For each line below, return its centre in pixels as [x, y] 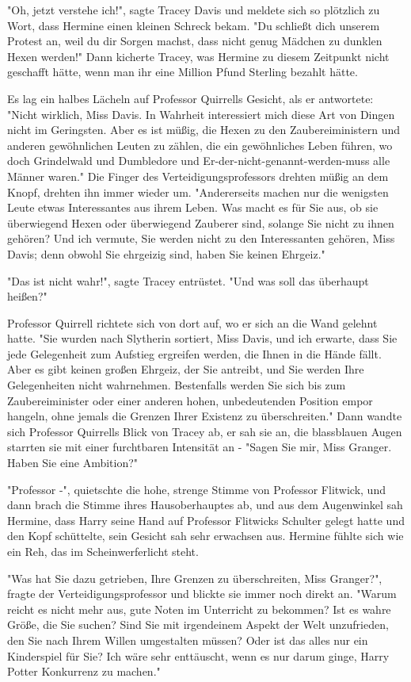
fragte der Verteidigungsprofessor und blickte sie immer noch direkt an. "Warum [202, 594]
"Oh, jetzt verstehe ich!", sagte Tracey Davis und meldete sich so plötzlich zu [194, 10]
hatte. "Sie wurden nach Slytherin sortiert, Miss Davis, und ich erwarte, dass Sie [202, 338]
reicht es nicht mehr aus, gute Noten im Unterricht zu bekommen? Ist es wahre [199, 609]
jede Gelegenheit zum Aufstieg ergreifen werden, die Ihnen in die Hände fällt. [194, 353]
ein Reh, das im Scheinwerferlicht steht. [103, 551]
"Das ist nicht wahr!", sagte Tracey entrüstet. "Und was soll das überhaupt [188, 280]
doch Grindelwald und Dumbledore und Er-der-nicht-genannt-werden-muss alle [199, 161]
